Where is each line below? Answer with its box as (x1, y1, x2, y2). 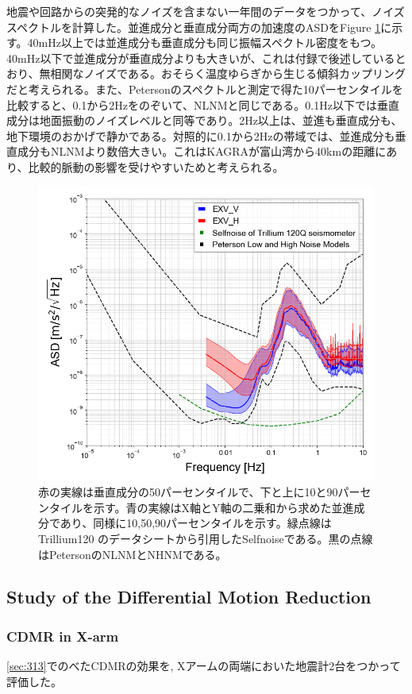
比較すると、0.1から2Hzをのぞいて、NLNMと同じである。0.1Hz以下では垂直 (6, 96, 399, 113)
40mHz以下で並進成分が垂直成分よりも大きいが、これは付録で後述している (6, 49, 395, 66)
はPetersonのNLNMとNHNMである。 (38, 546, 227, 562)
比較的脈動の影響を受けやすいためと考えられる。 (28, 158, 284, 175)
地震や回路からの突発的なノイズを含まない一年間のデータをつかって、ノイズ (6, 3, 405, 19)
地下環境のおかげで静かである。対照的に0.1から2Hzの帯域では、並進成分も (6, 127, 395, 144)
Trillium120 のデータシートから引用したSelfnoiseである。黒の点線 (38, 530, 373, 546)
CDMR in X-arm (6, 626, 119, 646)
